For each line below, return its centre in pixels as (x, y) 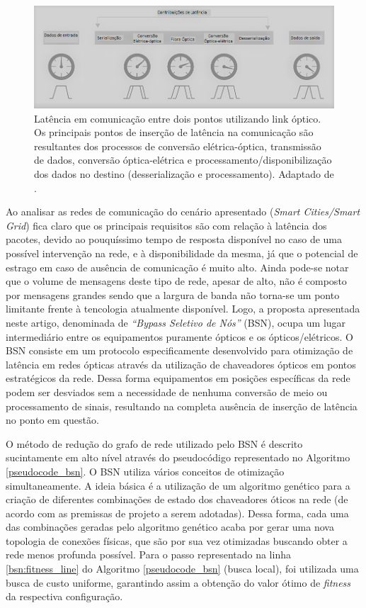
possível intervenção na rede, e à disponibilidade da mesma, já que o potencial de (182, 253)
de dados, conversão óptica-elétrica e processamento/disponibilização (183, 160)
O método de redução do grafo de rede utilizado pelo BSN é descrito (154, 443)
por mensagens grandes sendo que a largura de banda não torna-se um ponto (173, 294)
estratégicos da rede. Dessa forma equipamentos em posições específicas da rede (178, 378)
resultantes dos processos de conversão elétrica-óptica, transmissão (178, 146)
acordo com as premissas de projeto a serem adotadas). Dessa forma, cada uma (177, 513)
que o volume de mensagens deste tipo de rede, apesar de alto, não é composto (176, 281)
